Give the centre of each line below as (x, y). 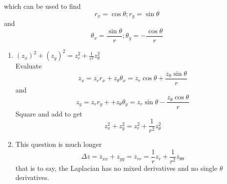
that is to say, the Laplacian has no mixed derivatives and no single (116, 168)
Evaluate (29, 66)
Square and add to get (49, 113)
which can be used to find (42, 6)
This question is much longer (59, 144)
